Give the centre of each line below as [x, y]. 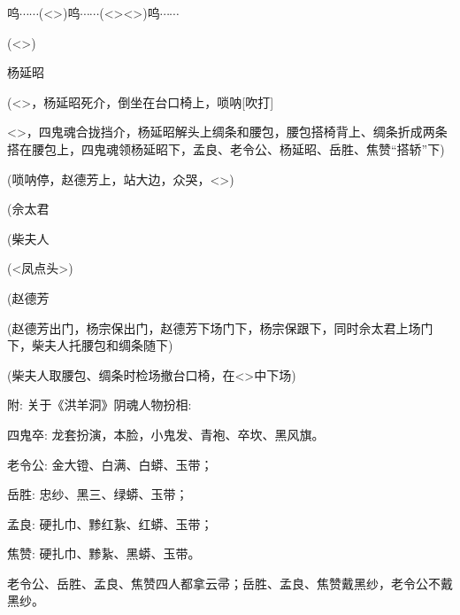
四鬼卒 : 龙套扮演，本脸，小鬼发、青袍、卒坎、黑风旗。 [166, 434]
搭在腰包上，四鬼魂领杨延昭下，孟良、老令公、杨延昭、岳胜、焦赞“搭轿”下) [226, 148]
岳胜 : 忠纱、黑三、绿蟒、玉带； [98, 494]
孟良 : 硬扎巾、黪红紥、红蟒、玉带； [110, 523]
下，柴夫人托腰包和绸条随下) [90, 345]
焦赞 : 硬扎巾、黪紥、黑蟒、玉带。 [104, 553]
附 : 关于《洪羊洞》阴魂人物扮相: [100, 405]
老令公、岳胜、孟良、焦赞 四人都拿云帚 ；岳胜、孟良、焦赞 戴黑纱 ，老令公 [218, 583]
